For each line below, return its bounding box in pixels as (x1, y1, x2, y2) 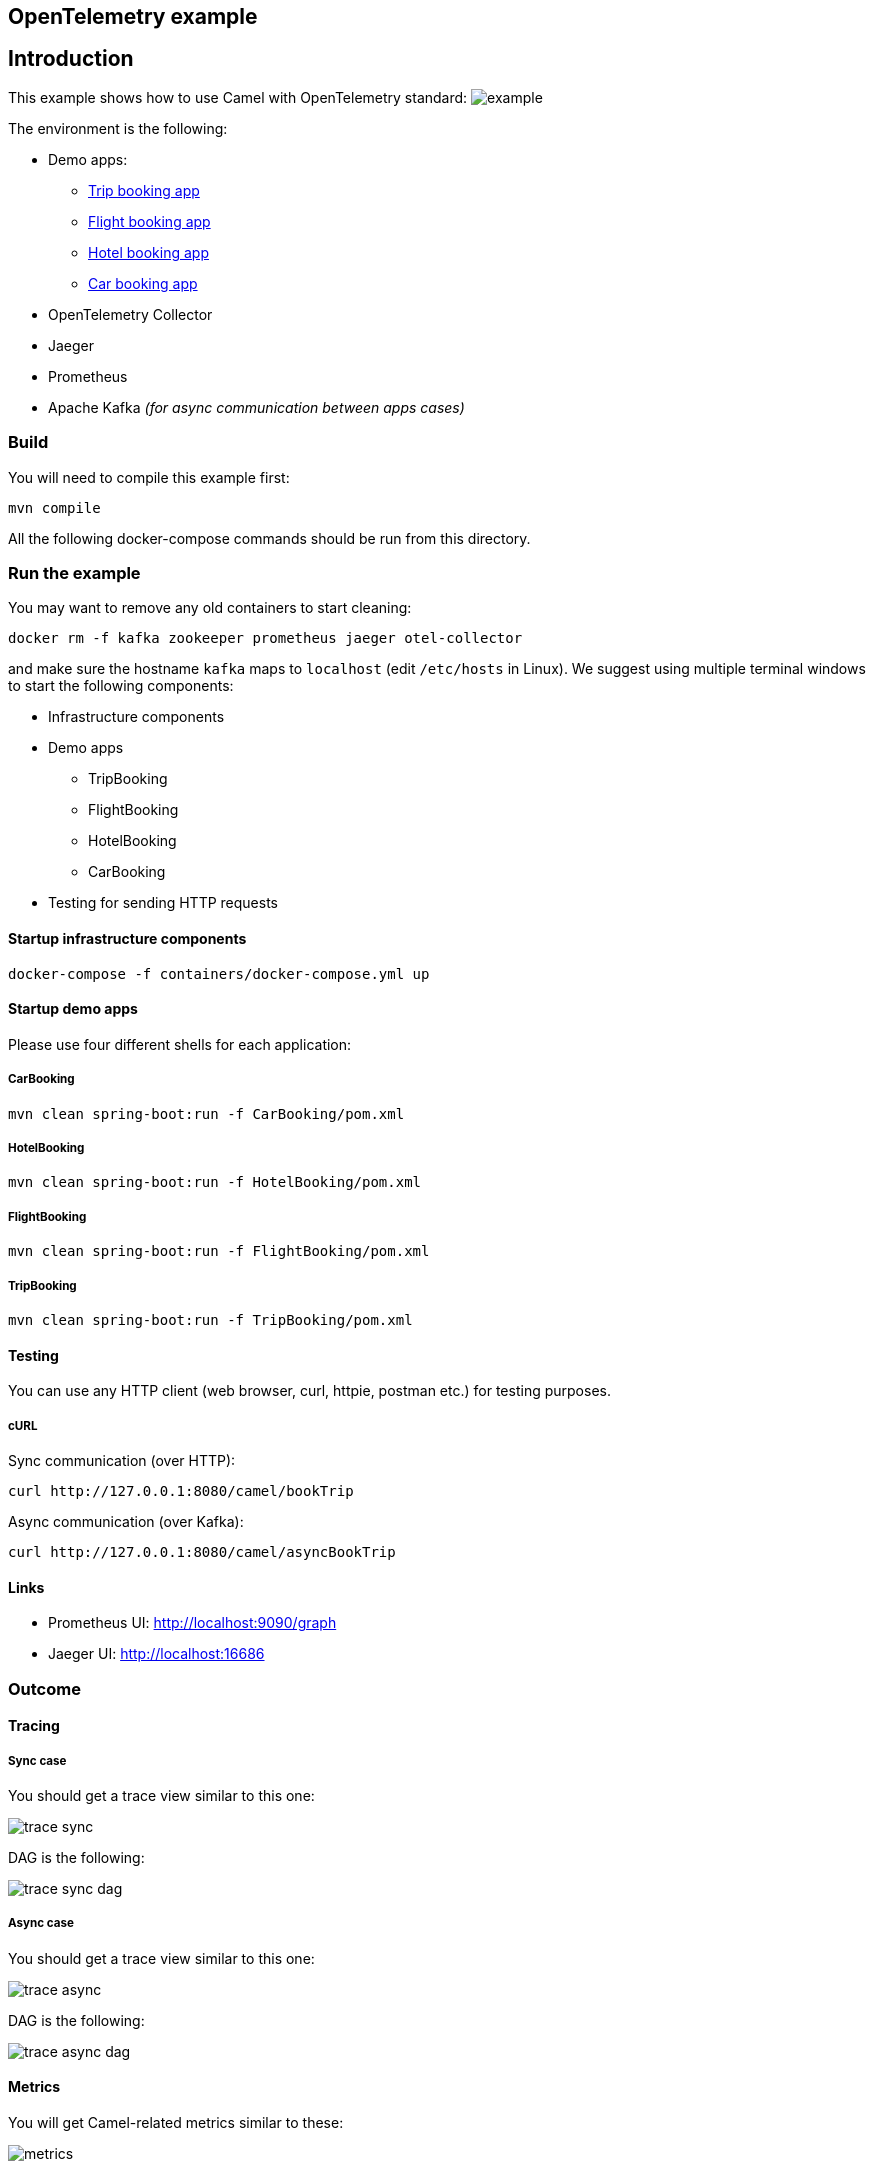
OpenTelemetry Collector (48, 305, 213, 323)
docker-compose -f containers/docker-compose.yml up (8, 965, 430, 982)
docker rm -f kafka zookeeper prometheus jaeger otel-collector (8, 630, 523, 647)
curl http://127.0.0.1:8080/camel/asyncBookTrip (8, 1543, 396, 1560)
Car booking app (88, 274, 198, 292)
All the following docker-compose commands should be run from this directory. (8, 529, 531, 547)
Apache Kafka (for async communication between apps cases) (48, 398, 465, 416)
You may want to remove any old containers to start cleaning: (8, 599, 412, 617)
